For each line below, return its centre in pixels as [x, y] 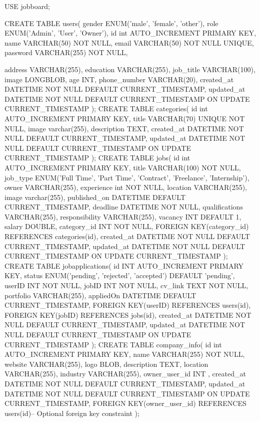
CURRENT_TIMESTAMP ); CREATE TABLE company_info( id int [113, 344]
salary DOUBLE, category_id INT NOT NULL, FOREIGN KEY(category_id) [127, 226]
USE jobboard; [27, 6]
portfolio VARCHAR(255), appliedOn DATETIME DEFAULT [100, 295]
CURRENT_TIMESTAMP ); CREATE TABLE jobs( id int [97, 158]
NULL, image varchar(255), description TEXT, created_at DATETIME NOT [124, 128]
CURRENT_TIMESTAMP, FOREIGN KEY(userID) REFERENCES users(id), [128, 305]
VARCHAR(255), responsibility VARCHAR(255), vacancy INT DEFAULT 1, [123, 216]
